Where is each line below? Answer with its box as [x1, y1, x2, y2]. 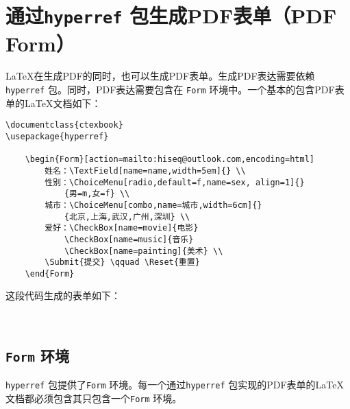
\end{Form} [25, 268, 75, 279]
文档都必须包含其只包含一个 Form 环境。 [5, 391, 182, 406]
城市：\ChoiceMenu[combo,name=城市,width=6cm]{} [45, 200, 262, 210]
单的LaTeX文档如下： [5, 95, 101, 110]
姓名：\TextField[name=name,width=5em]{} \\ [45, 165, 246, 176]
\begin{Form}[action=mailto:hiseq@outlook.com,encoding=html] [25, 154, 315, 165]
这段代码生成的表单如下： [5, 288, 121, 303]
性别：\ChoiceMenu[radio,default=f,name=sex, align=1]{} [45, 177, 305, 187]
